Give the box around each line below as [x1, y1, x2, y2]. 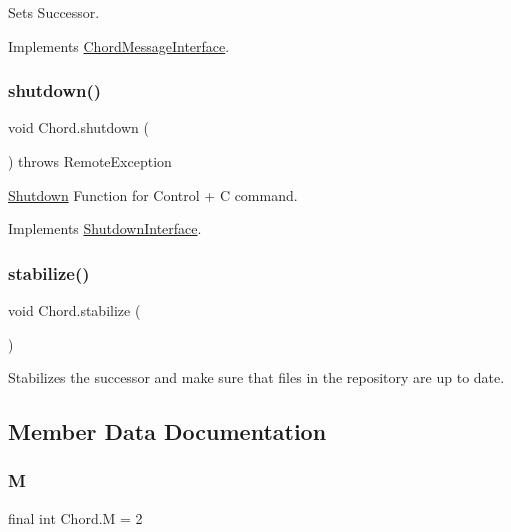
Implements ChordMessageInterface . [8, 35, 230, 56]
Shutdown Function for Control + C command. [8, 184, 298, 205]
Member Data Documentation [8, 416, 327, 447]
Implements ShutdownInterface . [8, 218, 202, 239]
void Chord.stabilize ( [8, 300, 141, 320]
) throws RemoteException [8, 151, 172, 171]
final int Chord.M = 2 [8, 507, 143, 528]
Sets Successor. [8, 2, 100, 22]
